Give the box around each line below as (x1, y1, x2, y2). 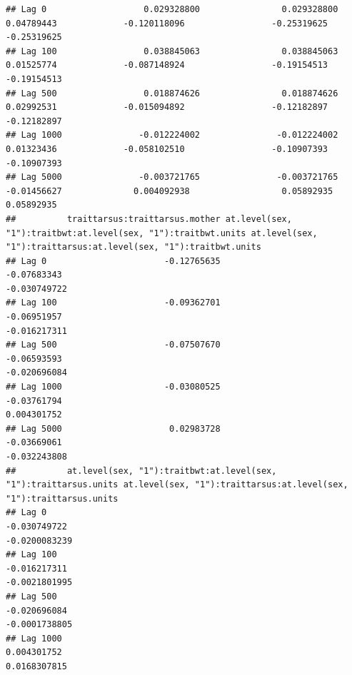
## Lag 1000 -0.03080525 (6, 382, 221, 392)
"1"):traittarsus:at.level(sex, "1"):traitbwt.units (6, 242, 261, 253)
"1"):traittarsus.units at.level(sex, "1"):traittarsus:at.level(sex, (6, 479, 348, 490)
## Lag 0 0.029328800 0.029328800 (6, 4, 338, 14)
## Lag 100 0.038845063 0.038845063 (6, 46, 338, 56)
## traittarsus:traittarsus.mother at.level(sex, (6, 213, 292, 224)
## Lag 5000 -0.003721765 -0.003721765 (6, 172, 338, 183)
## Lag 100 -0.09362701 (6, 298, 221, 308)
